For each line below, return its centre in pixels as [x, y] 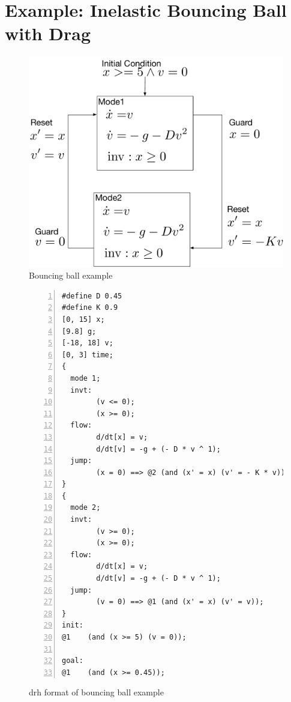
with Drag [48, 33]
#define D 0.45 [92, 296]
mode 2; [85, 508]
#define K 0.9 [90, 308]
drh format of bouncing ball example [96, 692]
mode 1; [85, 378]
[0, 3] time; [88, 355]
